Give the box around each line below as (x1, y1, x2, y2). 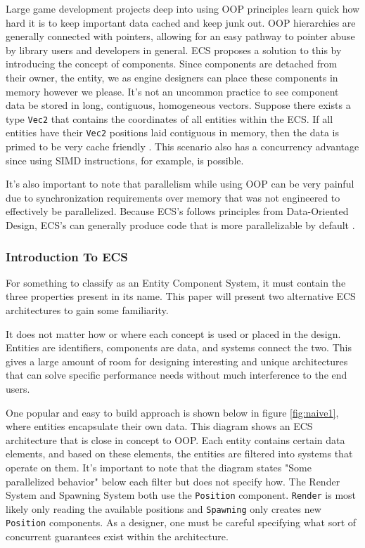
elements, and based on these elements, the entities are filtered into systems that (6, 446, 353, 461)
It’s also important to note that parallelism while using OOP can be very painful (6, 176, 354, 191)
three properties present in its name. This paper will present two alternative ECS (6, 289, 356, 304)
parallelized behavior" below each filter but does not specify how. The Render (6, 474, 340, 488)
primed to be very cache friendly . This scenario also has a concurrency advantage (6, 139, 359, 154)
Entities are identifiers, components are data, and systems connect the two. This (6, 340, 352, 355)
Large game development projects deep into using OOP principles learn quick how (6, 1, 360, 15)
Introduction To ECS (6, 247, 128, 265)
